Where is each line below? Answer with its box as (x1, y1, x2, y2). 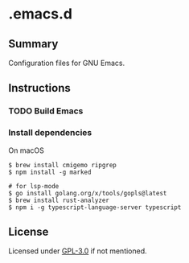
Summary (8, 37, 59, 51)
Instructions (8, 81, 71, 95)
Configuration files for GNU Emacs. (8, 58, 125, 68)
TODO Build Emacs (8, 105, 84, 117)
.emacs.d (8, 5, 72, 23)
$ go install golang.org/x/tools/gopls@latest (8, 189, 167, 197)
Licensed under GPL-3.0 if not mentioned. (8, 246, 147, 256)
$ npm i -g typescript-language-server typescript (8, 203, 182, 212)
